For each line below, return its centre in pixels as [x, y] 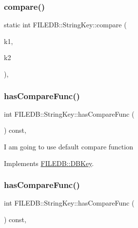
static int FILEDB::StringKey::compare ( [65, 25]
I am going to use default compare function [69, 146]
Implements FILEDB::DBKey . [49, 163]
